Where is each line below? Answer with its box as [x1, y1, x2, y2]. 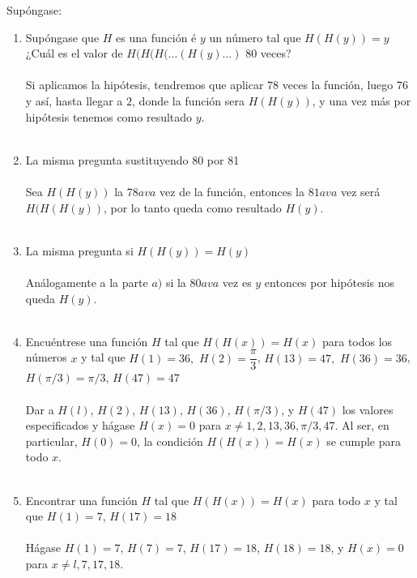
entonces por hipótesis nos [264, 273, 395, 290]
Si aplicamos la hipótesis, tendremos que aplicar [25, 76, 264, 93]
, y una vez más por [312, 92, 411, 109]
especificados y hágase [25, 417, 135, 434]
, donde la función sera [132, 92, 245, 109]
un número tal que [209, 28, 301, 45]
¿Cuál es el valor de [25, 45, 123, 62]
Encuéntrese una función [25, 332, 148, 349]
